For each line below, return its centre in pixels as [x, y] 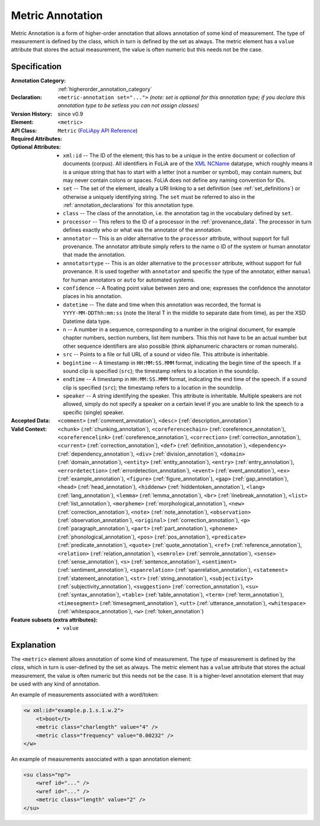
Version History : [32, 114]
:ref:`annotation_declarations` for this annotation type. [129, 205]
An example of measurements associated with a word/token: [85, 695]
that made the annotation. [94, 255]
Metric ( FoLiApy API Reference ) [98, 130]
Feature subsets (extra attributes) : [54, 620]
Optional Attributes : [36, 147]
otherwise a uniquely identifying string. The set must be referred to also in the [159, 197]
